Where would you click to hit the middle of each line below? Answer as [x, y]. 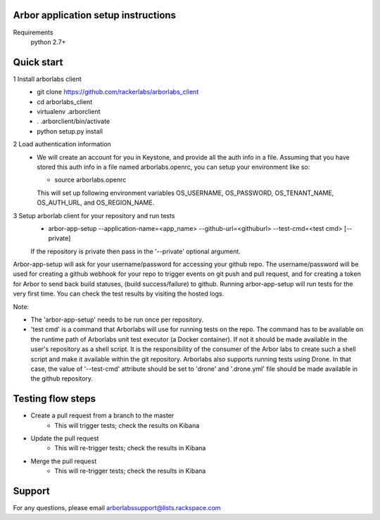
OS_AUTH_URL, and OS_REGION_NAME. [96, 203]
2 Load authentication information [62, 144]
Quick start [38, 62]
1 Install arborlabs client [47, 79]
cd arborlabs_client [65, 101]
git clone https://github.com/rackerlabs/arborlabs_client [118, 92]
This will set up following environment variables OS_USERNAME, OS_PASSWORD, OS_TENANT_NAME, [185, 193]
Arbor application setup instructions [94, 15]
